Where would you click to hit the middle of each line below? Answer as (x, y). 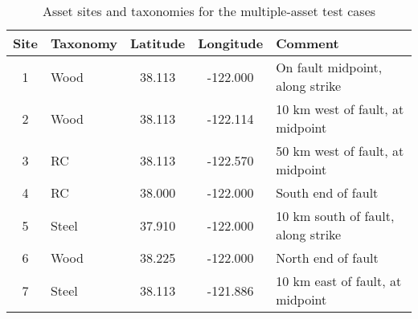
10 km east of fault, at (339, 281)
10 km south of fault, (335, 216)
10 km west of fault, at (340, 109)
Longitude (231, 43)
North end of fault (327, 258)
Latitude (158, 43)
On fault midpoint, (329, 67)
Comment (307, 43)
